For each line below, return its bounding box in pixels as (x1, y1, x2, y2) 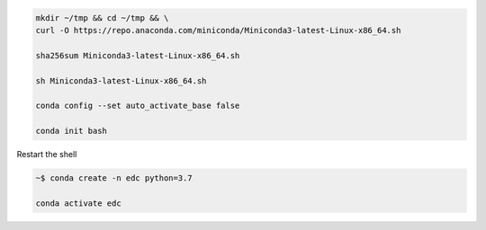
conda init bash (35, 126, 108, 137)
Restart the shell (16, 149, 77, 160)
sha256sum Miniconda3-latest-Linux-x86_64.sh (35, 50, 240, 60)
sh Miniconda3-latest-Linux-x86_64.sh (35, 75, 207, 85)
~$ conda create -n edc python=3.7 (35, 173, 193, 183)
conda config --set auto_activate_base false (35, 101, 240, 111)
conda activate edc (35, 198, 121, 208)
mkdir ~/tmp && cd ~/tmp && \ (35, 13, 169, 22)
